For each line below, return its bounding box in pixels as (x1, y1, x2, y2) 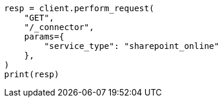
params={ (24, 32, 65, 41)
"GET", (24, 13, 55, 22)
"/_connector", (24, 22, 94, 32)
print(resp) (4, 70, 59, 79)
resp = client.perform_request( (4, 4, 154, 13)
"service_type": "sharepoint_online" (44, 41, 219, 51)
